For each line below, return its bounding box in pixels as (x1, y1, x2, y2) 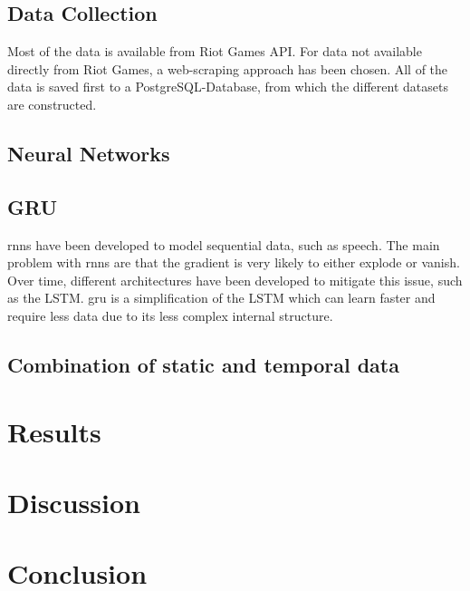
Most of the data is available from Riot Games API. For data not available (7, 42, 422, 61)
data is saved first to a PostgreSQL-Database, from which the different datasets (7, 77, 448, 96)
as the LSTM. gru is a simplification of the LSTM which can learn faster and (7, 288, 436, 307)
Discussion (7, 483, 140, 520)
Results (7, 412, 101, 450)
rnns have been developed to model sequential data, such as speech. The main (7, 235, 440, 254)
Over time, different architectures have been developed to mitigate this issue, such (7, 270, 463, 289)
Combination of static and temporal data (7, 350, 399, 378)
